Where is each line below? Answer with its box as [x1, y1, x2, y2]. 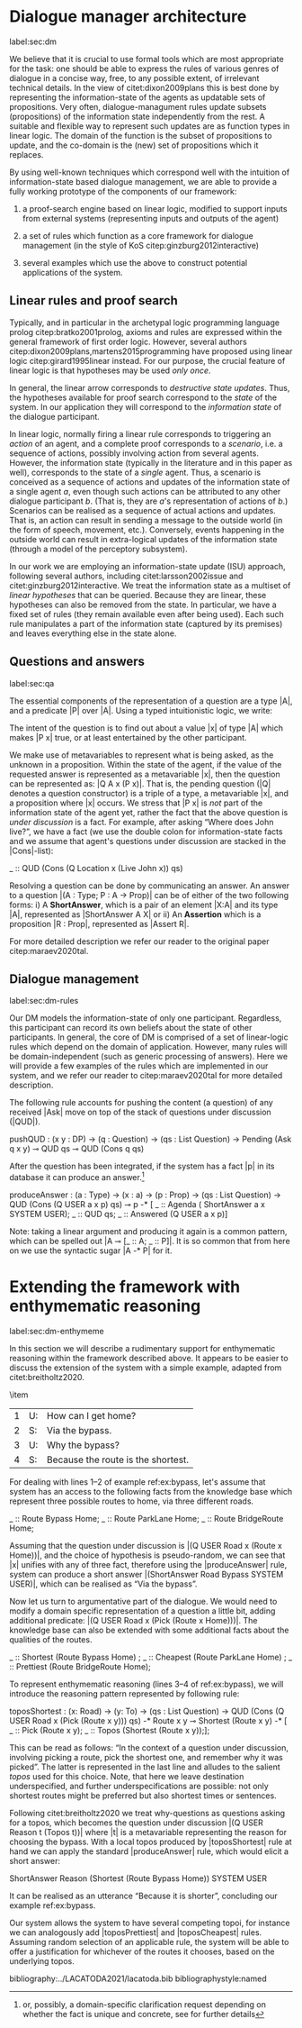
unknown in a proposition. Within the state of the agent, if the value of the [9, 759, 282, 769]
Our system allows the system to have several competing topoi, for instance [9, 1917, 290, 1928]
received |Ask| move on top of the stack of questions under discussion [9, 1106, 271, 1118]
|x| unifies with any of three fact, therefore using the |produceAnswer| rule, [9, 1559, 288, 1569]
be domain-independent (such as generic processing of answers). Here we [9, 1051, 289, 1062]
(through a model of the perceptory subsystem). [9, 543, 189, 554]
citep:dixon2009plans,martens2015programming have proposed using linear [9, 345, 293, 357]
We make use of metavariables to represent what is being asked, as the [9, 750, 274, 760]
